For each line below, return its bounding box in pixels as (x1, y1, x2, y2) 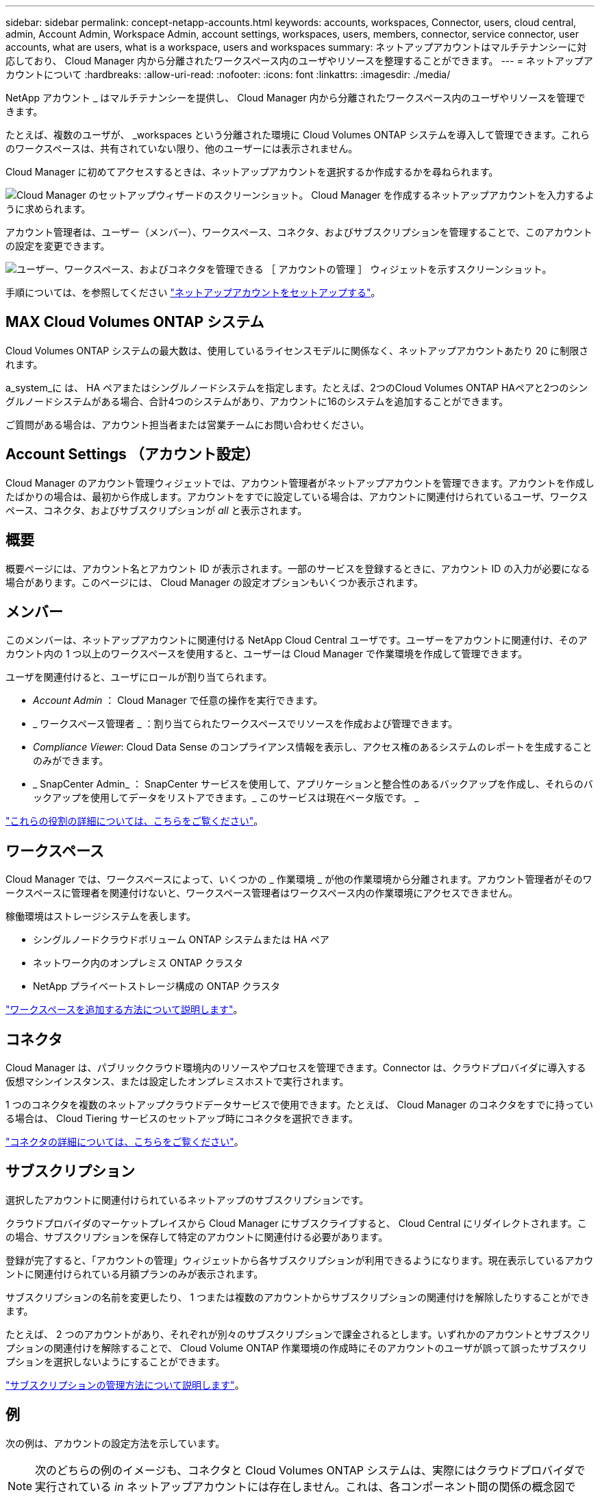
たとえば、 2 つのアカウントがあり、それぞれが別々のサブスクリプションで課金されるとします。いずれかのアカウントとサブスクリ (5, 1328, 591, 1340)
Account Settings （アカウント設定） (5, 446, 260, 463)
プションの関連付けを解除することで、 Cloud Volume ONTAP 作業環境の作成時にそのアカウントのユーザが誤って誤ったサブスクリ (5, 1341, 588, 1354)
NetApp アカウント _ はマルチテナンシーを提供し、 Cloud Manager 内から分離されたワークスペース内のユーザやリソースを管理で (5, 92, 586, 104)
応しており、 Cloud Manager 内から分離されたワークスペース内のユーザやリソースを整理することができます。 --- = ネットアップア (5, 55, 593, 66)
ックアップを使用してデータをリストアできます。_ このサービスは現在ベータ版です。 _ (33, 792, 419, 804)
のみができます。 (33, 755, 109, 767)
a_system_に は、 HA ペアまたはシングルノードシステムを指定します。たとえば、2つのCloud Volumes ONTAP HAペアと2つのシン (5, 381, 588, 393)
